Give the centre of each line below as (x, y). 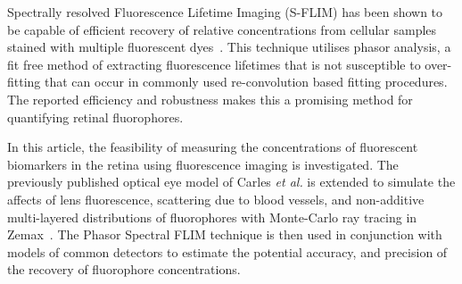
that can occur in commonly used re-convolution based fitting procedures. (246, 82)
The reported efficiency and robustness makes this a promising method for (210, 99)
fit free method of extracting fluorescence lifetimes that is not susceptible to (214, 64)
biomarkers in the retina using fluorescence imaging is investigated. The (203, 164)
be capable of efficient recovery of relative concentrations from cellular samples (222, 29)
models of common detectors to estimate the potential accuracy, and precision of (227, 251)
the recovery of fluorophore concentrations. (124, 269)
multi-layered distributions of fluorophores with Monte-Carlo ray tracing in (212, 217)
